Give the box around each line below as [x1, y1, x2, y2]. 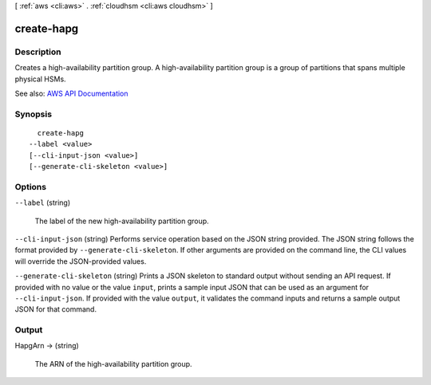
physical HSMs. [14, 74, 67, 84]
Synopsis [14, 108, 52, 120]
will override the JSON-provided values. [14, 256, 147, 266]
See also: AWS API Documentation [14, 88, 129, 98]
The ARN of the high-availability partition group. [34, 359, 192, 368]
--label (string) [14, 198, 71, 207]
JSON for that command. [14, 304, 97, 314]
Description [14, 46, 61, 57]
